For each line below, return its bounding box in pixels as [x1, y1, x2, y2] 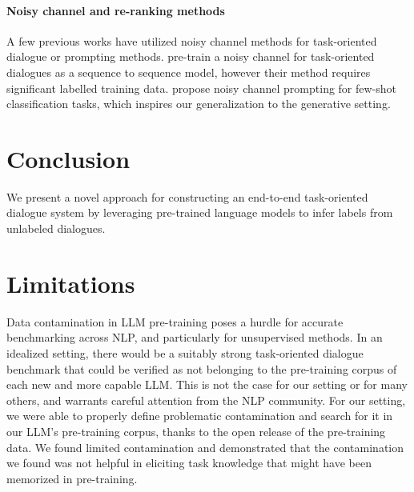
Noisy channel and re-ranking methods [6, 2, 225, 18]
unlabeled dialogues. [6, 220, 106, 237]
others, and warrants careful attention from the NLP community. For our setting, [6, 391, 406, 408]
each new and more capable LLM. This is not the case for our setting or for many [6, 376, 408, 393]
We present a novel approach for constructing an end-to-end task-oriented [6, 188, 368, 205]
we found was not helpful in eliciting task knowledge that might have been [6, 454, 372, 471]
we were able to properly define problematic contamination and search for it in [6, 407, 393, 424]
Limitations [6, 266, 135, 299]
